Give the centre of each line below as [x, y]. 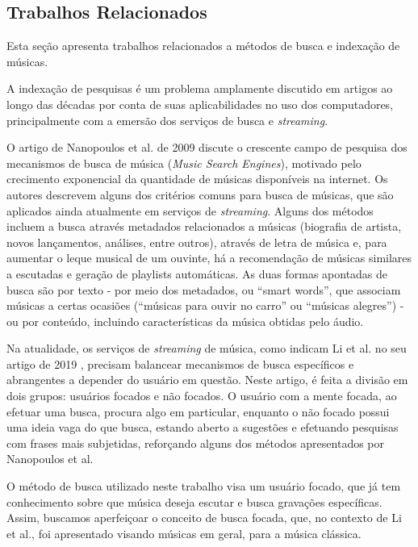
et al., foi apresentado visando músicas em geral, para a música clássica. [184, 533]
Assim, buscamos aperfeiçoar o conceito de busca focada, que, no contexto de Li [204, 518]
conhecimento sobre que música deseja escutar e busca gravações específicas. [194, 501]
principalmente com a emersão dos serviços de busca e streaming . [167, 120]
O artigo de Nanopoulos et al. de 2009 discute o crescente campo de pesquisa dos [207, 147]
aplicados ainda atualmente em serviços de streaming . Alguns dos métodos [190, 210]
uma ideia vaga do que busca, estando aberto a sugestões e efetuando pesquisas [203, 427]
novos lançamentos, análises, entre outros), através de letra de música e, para [197, 242]
